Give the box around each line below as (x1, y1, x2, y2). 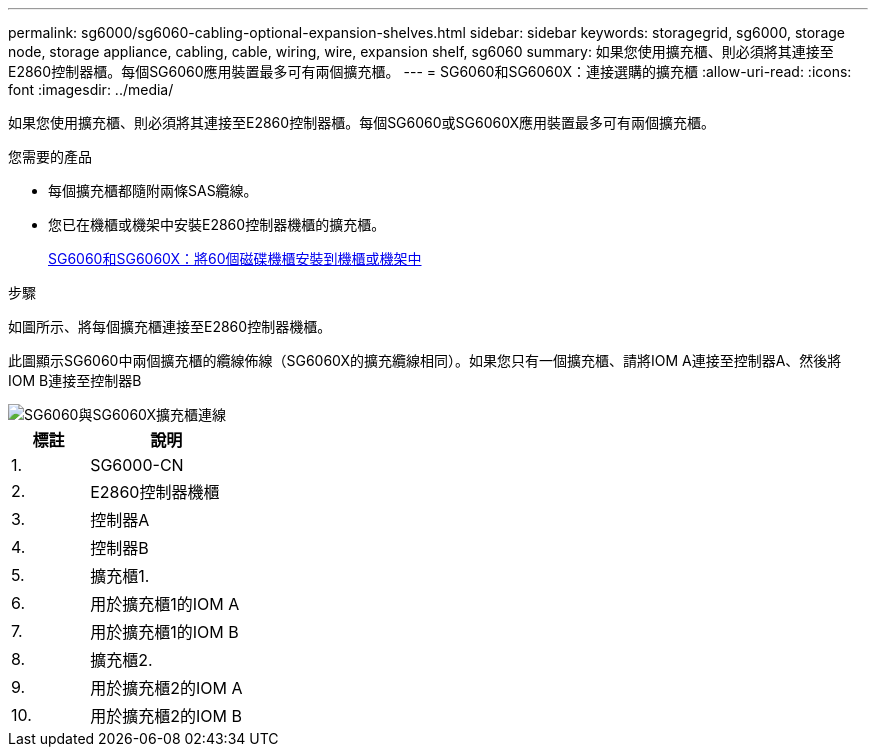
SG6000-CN (90, 455, 184, 475)
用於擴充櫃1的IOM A (90, 594, 240, 614)
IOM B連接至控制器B (8, 372, 142, 389)
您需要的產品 (8, 148, 92, 165)
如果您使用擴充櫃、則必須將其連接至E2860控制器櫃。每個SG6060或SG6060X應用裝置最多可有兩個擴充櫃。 (8, 114, 716, 131)
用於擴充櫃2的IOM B (90, 706, 242, 726)
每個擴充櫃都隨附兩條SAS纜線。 (48, 182, 258, 199)
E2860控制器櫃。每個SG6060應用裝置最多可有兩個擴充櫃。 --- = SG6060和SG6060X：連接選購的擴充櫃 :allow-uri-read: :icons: (8, 63, 852, 80)
